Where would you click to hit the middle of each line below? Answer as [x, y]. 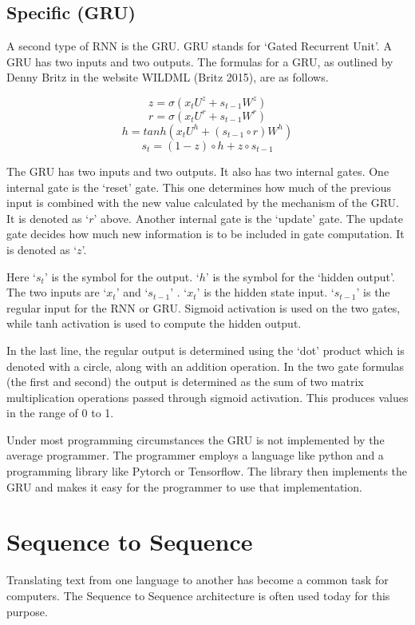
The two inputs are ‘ [57, 292]
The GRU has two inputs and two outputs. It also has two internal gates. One [198, 171]
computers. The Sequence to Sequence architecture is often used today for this [198, 595]
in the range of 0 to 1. [60, 413]
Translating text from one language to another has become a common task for [198, 580]
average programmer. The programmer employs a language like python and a [195, 455]
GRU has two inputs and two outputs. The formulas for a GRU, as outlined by [200, 61]
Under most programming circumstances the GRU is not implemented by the [196, 439]
